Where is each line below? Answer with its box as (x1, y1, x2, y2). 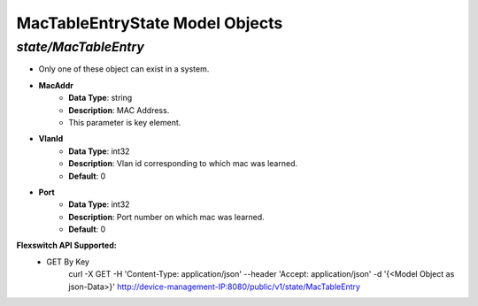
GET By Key (46, 256, 90, 267)
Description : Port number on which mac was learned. (68, 211, 265, 222)
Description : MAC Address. (68, 104, 170, 115)
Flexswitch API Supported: (16, 240, 117, 251)
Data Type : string (68, 93, 133, 103)
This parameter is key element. (68, 117, 181, 127)
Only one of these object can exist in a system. (38, 64, 210, 74)
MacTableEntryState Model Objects (16, 13, 283, 33)
